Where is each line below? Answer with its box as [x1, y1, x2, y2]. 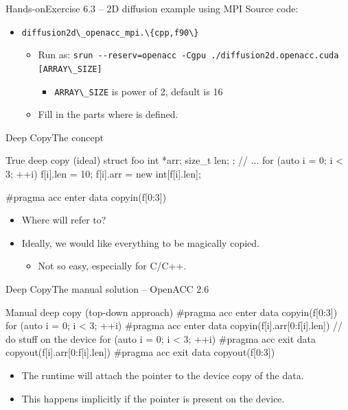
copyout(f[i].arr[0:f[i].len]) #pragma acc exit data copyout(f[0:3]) [5, 345, 275, 359]
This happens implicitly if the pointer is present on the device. [21, 391, 285, 405]
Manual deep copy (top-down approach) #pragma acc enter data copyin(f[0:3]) [5, 304, 338, 319]
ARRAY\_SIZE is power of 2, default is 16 [54, 84, 223, 98]
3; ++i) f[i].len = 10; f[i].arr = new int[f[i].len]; [5, 167, 201, 180]
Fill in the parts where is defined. [38, 107, 178, 121]
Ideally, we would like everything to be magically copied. [21, 235, 259, 250]
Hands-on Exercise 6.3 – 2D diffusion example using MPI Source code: [5, 1, 299, 15]
